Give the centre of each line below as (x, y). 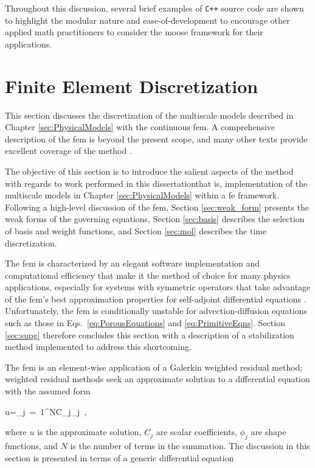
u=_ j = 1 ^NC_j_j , (46, 411)
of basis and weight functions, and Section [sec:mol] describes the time (136, 230)
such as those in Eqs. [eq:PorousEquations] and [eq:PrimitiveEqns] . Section (145, 323)
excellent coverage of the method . (68, 151)
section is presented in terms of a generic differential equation (119, 457)
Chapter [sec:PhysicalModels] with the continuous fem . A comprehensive (140, 127)
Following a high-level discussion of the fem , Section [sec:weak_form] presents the (157, 207)
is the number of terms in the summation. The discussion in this (190, 446)
